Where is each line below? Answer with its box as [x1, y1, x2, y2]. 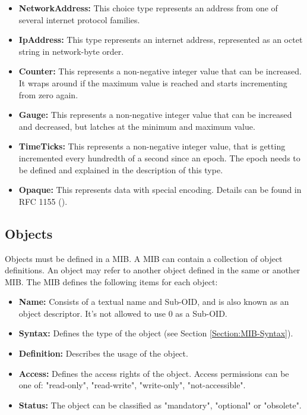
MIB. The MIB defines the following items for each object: [5, 275, 218, 288]
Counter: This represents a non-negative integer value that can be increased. [18, 65, 302, 77]
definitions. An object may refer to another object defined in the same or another [5, 264, 300, 276]
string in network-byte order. [18, 45, 124, 57]
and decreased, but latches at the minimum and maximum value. [18, 120, 255, 132]
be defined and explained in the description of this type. [18, 163, 223, 176]
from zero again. [18, 88, 78, 101]
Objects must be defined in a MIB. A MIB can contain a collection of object [5, 252, 283, 264]
